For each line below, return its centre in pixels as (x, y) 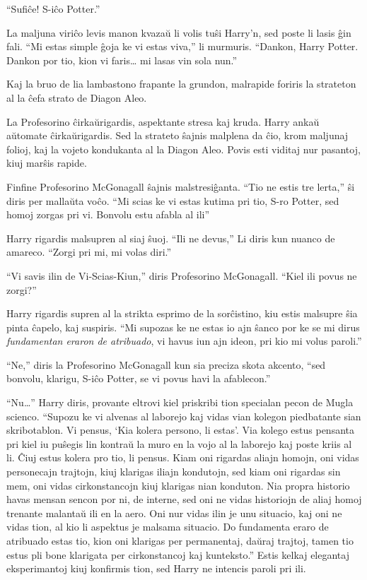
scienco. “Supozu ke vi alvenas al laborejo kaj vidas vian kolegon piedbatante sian (184, 416)
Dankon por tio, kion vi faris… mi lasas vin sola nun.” (122, 60)
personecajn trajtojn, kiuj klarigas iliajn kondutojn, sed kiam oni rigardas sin (174, 472)
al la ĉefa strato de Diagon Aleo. (77, 97)
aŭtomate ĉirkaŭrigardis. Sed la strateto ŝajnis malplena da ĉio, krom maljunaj (177, 135)
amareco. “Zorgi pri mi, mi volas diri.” (89, 252)
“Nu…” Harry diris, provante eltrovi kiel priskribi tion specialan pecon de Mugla (180, 402)
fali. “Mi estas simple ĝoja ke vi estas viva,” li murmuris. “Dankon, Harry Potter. (182, 46)
